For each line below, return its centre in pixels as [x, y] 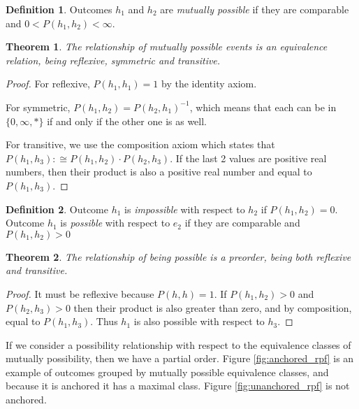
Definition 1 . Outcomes [59, 9]
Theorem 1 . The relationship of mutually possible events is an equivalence [167, 46]
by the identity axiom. [209, 84]
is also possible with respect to [199, 321]
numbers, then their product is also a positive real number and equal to [159, 172]
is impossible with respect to [185, 209]
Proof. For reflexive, [48, 84]
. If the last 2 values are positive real [248, 158]
